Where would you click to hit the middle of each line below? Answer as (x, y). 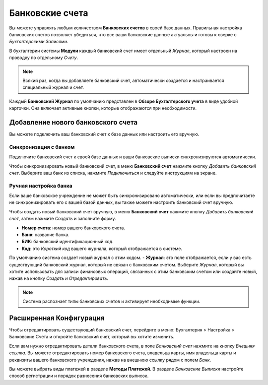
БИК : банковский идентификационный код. (67, 242)
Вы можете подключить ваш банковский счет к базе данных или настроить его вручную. (104, 134)
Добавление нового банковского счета (73, 122)
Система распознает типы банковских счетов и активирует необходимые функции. (111, 301)
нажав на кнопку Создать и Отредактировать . (59, 278)
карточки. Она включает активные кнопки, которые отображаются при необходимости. (103, 108)
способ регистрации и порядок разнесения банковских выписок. (79, 376)
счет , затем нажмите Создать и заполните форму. (63, 219)
